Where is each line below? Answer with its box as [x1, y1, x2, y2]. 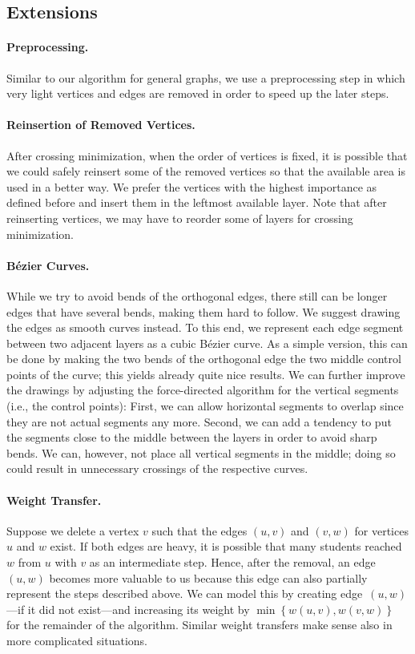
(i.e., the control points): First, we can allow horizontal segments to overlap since [6, 398, 404, 414]
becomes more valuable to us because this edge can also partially [49, 569, 368, 586]
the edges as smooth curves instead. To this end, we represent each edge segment [6, 319, 404, 336]
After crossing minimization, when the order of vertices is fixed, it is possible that [6, 147, 408, 163]
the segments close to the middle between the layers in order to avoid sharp [6, 429, 377, 446]
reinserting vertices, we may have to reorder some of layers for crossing [6, 209, 353, 226]
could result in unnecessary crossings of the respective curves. [6, 460, 308, 477]
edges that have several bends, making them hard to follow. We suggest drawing [6, 303, 401, 320]
